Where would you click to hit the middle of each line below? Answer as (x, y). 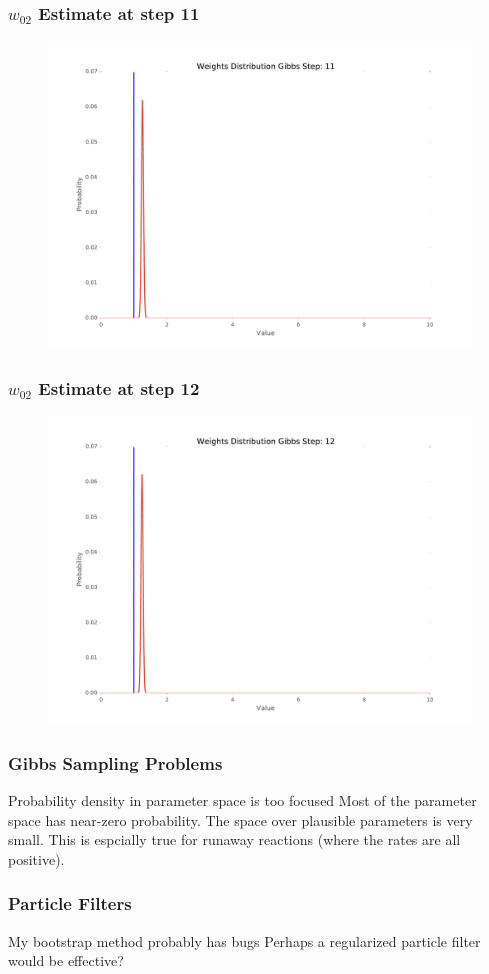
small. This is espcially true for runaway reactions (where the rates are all (234, 839)
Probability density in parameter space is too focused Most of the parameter (242, 799)
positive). (36, 858)
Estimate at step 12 (119, 387)
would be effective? (66, 960)
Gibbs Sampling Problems (115, 762)
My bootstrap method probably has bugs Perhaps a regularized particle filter (244, 940)
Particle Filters (70, 903)
